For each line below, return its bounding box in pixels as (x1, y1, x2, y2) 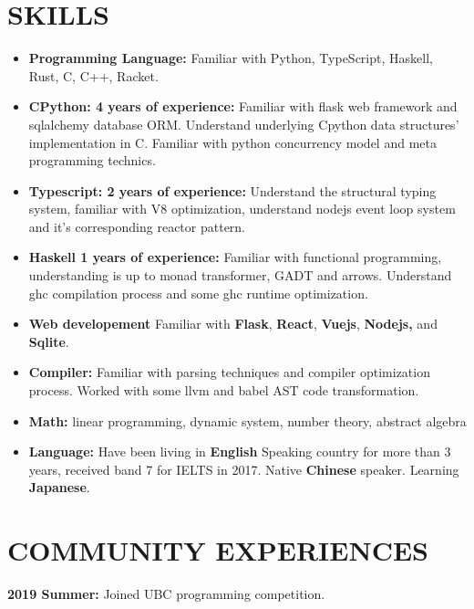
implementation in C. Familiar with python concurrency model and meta (28, 132, 437, 152)
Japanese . (28, 478, 90, 497)
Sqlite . (28, 331, 69, 351)
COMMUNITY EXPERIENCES (7, 531, 429, 569)
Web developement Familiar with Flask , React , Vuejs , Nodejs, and (28, 314, 438, 333)
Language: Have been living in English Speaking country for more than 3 (28, 442, 451, 461)
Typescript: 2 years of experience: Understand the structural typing (28, 181, 437, 200)
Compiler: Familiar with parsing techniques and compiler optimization (28, 362, 430, 382)
